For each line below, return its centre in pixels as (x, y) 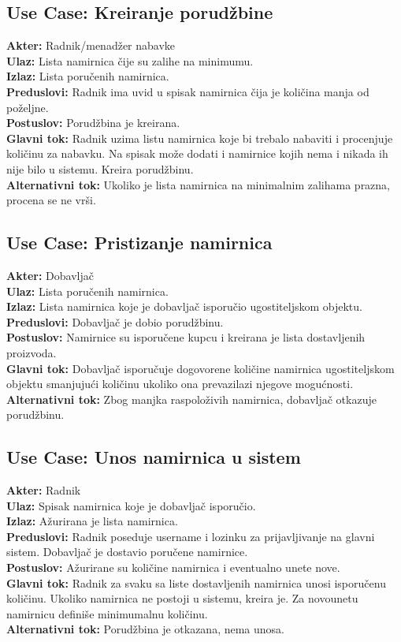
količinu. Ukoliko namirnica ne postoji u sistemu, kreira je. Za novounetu (182, 598)
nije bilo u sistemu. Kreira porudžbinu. (100, 168)
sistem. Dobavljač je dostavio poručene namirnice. (127, 552)
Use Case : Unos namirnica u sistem (154, 457)
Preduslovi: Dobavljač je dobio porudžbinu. (115, 321)
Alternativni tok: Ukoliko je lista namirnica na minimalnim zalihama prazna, (199, 184)
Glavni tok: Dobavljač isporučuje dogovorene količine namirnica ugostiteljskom (200, 368)
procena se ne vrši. (51, 200)
